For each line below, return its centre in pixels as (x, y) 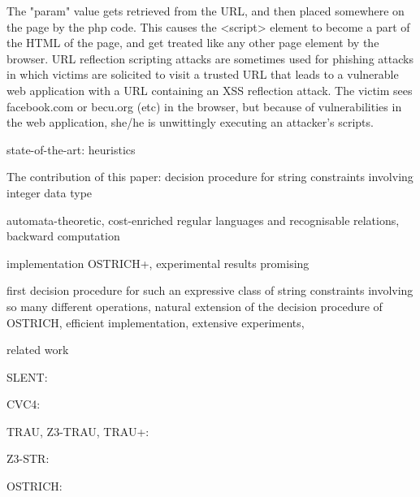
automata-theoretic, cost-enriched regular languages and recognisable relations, (203, 220)
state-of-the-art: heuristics (71, 149)
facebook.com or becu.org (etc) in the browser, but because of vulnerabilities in (204, 106)
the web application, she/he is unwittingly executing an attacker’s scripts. (190, 122)
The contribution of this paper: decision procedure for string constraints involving (210, 177)
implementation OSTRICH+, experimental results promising (158, 263)
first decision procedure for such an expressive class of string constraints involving (210, 290)
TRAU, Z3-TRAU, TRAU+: (78, 431)
